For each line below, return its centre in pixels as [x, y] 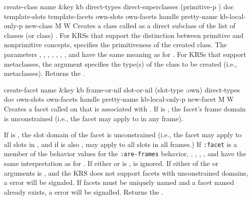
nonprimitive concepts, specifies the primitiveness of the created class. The [115, 45]
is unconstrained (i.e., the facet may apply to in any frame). [94, 118]
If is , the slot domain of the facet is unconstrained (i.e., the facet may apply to [123, 135]
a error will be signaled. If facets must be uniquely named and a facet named [119, 182]
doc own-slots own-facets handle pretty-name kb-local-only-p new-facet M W [119, 99]
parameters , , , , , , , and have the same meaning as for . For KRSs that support [125, 54]
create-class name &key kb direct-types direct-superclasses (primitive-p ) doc [119, 6]
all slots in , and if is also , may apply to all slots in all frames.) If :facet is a [121, 144]
